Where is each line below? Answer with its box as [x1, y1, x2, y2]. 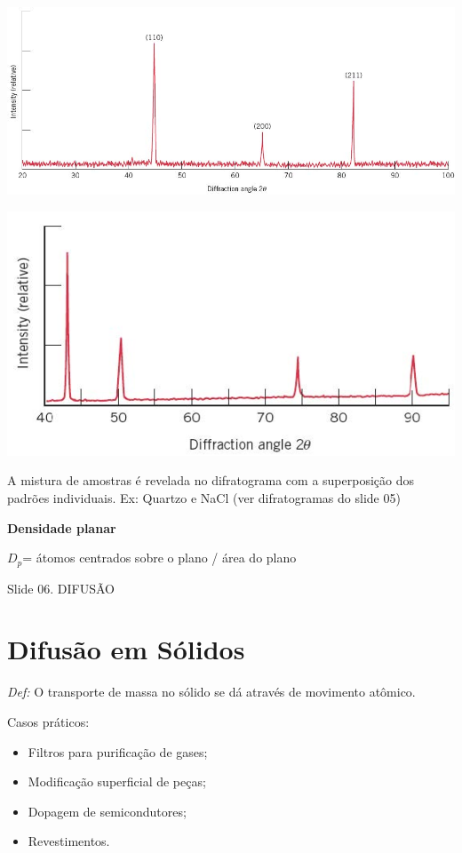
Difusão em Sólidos [7, 631, 245, 667]
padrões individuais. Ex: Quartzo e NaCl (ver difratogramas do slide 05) [7, 489, 401, 507]
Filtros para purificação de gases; [28, 742, 208, 761]
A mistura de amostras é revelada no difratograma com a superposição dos [7, 471, 414, 490]
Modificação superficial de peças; [28, 772, 206, 791]
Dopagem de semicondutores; [28, 801, 187, 820]
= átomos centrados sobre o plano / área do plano [22, 548, 297, 567]
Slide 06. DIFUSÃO [7, 578, 115, 597]
